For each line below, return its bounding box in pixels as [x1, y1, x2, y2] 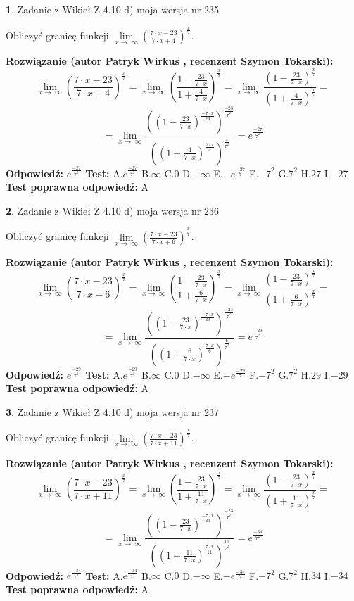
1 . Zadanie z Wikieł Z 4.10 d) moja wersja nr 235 [6, 2, 220, 16]
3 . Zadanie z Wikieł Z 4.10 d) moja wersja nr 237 [6, 404, 220, 419]
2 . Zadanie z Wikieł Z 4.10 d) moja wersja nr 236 [6, 203, 220, 217]
